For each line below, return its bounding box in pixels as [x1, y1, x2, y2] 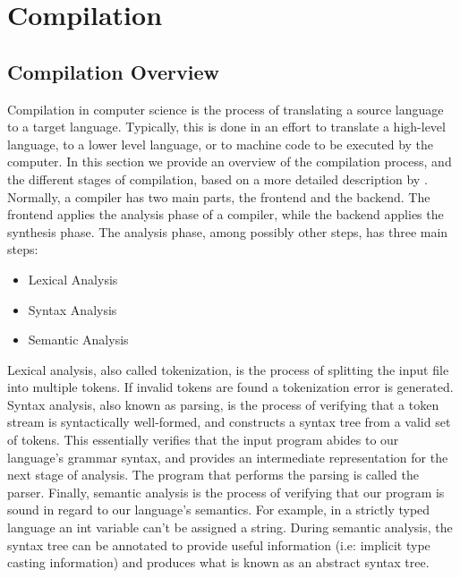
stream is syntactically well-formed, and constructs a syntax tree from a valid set [7, 412, 451, 431]
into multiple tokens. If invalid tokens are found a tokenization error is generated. [7, 378, 454, 396]
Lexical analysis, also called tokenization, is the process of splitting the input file [7, 360, 449, 378]
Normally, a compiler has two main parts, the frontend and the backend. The [7, 187, 430, 206]
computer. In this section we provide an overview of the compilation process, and [7, 152, 452, 171]
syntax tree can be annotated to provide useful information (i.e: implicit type [7, 535, 430, 554]
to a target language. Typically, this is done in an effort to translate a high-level [7, 117, 446, 136]
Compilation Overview [7, 57, 220, 85]
